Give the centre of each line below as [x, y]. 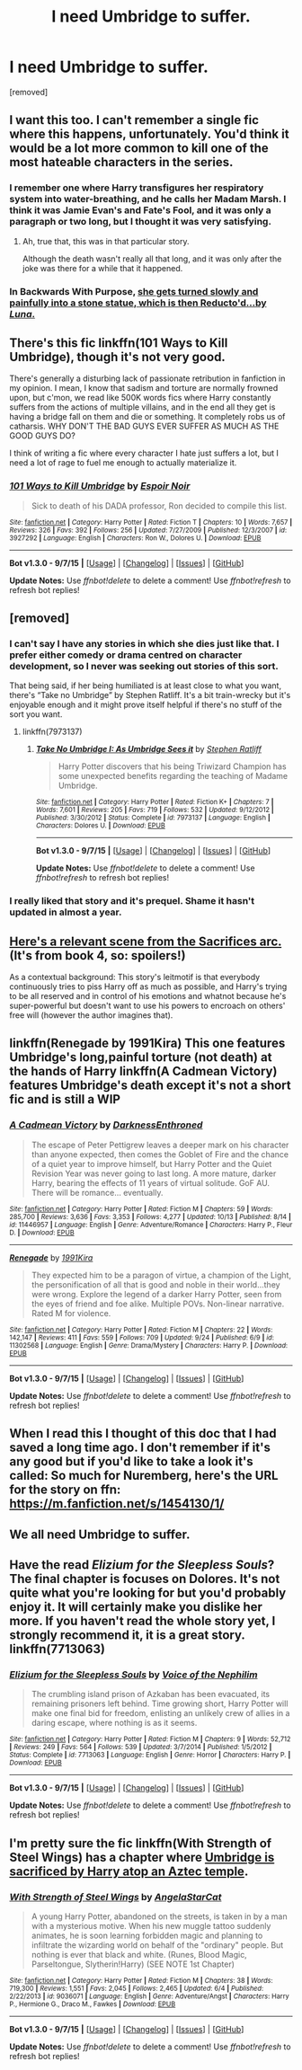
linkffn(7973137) [52, 732]
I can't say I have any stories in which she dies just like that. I [144, 643]
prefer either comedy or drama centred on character [126, 655]
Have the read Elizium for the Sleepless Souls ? [142, 1565]
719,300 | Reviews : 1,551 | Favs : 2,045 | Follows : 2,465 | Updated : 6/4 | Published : [136, 1988]
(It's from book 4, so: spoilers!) [98, 955]
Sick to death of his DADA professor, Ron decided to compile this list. [159, 506]
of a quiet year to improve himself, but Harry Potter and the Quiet [151, 1163]
